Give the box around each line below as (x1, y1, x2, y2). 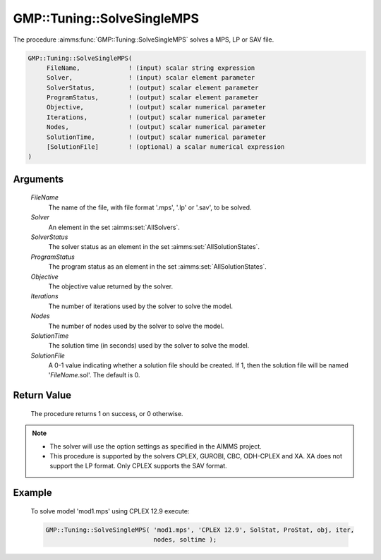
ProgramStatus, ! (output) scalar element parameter (46, 94, 259, 102)
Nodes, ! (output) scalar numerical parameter (46, 123, 267, 131)
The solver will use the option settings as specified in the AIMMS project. (49, 442, 262, 451)
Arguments (13, 173, 64, 185)
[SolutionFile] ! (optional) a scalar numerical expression (46, 143, 285, 151)
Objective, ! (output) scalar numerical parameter (46, 103, 267, 111)
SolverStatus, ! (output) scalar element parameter (46, 83, 259, 92)
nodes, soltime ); (153, 536, 217, 544)
